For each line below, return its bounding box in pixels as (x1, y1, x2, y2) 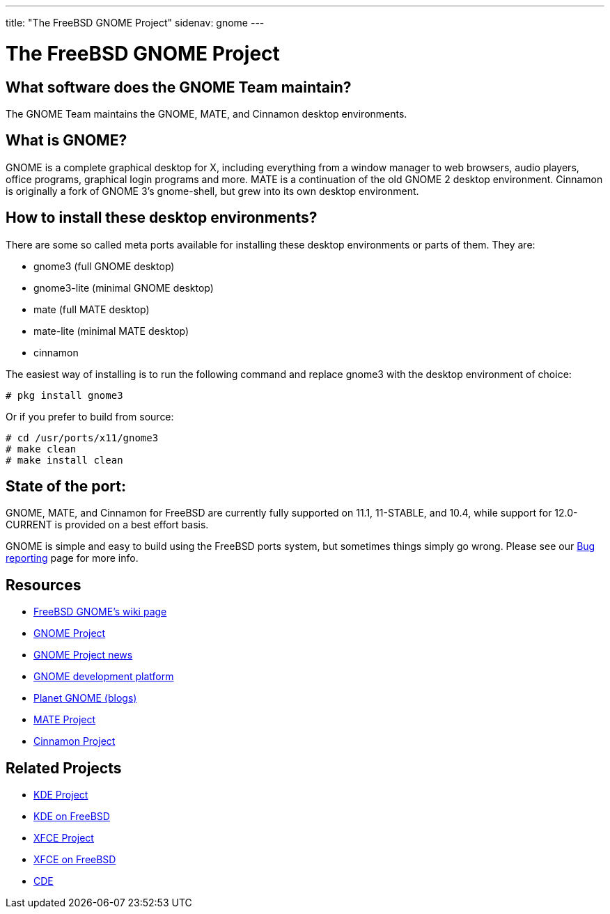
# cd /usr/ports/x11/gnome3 (6, 432, 159, 443)
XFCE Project (33, 832, 94, 844)
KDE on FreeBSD (33, 810, 110, 823)
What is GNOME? (6, 132, 127, 150)
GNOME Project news (33, 649, 133, 661)
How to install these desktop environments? (6, 209, 318, 227)
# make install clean (6, 454, 123, 466)
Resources (6, 576, 81, 594)
